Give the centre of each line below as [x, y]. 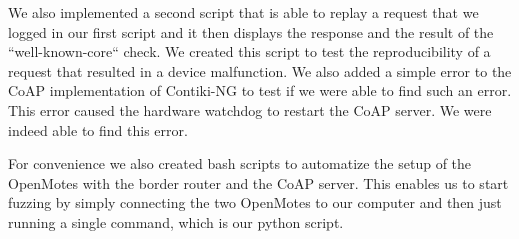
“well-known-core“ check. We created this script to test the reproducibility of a [249, 51]
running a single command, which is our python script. [176, 221]
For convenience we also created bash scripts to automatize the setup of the [240, 163]
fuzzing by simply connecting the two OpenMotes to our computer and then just [255, 202]
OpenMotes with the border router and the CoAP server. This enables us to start [258, 182]
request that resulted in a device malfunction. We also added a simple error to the [260, 70]
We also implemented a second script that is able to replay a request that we [243, 12]
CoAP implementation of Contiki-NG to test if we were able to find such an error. [260, 90]
